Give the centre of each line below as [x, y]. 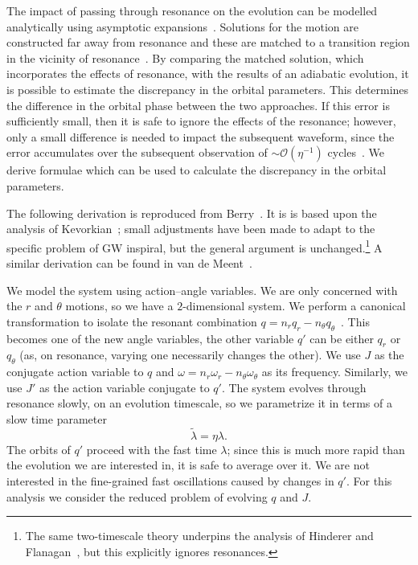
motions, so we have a [119, 306]
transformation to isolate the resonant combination [132, 321]
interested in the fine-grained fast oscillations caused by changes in [170, 480]
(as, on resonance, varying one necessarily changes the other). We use [190, 355]
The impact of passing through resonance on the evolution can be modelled [192, 10]
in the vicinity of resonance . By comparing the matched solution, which [185, 57]
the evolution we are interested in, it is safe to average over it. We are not [188, 465]
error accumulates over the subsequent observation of [137, 152]
